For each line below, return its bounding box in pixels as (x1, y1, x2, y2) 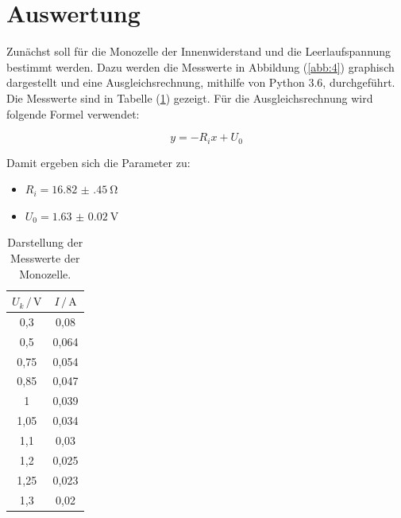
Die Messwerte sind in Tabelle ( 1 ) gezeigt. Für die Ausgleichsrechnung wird (6, 89, 373, 106)
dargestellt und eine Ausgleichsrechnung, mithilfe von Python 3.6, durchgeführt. (6, 74, 395, 91)
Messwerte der (10, 249, 80, 266)
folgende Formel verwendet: (6, 105, 140, 122)
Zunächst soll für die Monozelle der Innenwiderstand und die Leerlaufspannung (6, 43, 391, 60)
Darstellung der (7, 234, 83, 251)
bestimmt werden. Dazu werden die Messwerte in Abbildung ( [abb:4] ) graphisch (6, 58, 395, 75)
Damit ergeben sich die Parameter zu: (6, 154, 191, 170)
